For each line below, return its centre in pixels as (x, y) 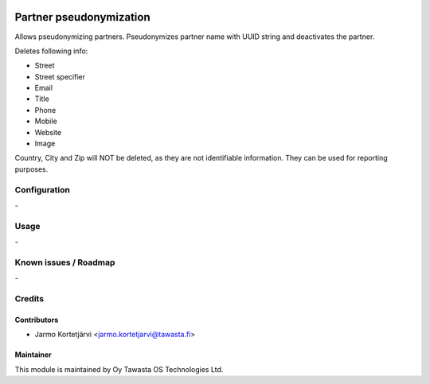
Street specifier (60, 76)
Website (48, 132)
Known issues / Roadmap (65, 262)
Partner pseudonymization (82, 17)
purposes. (31, 169)
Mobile (46, 121)
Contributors (37, 320)
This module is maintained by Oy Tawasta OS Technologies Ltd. (119, 369)
